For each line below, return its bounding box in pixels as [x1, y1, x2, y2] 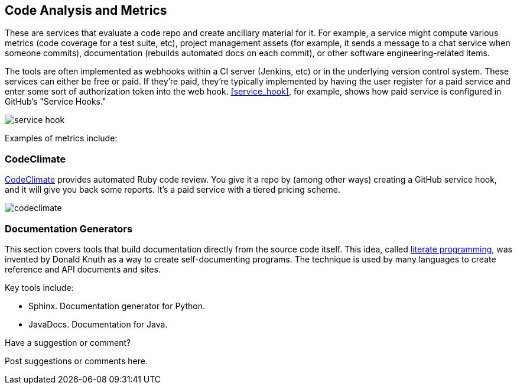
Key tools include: [5, 282, 74, 293]
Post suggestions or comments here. [5, 355, 148, 366]
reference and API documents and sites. [5, 264, 161, 274]
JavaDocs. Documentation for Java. [28, 319, 168, 329]
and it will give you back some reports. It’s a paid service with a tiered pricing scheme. [5, 184, 341, 195]
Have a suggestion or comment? [5, 337, 131, 348]
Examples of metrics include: [5, 133, 118, 144]
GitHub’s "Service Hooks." [5, 96, 106, 107]
